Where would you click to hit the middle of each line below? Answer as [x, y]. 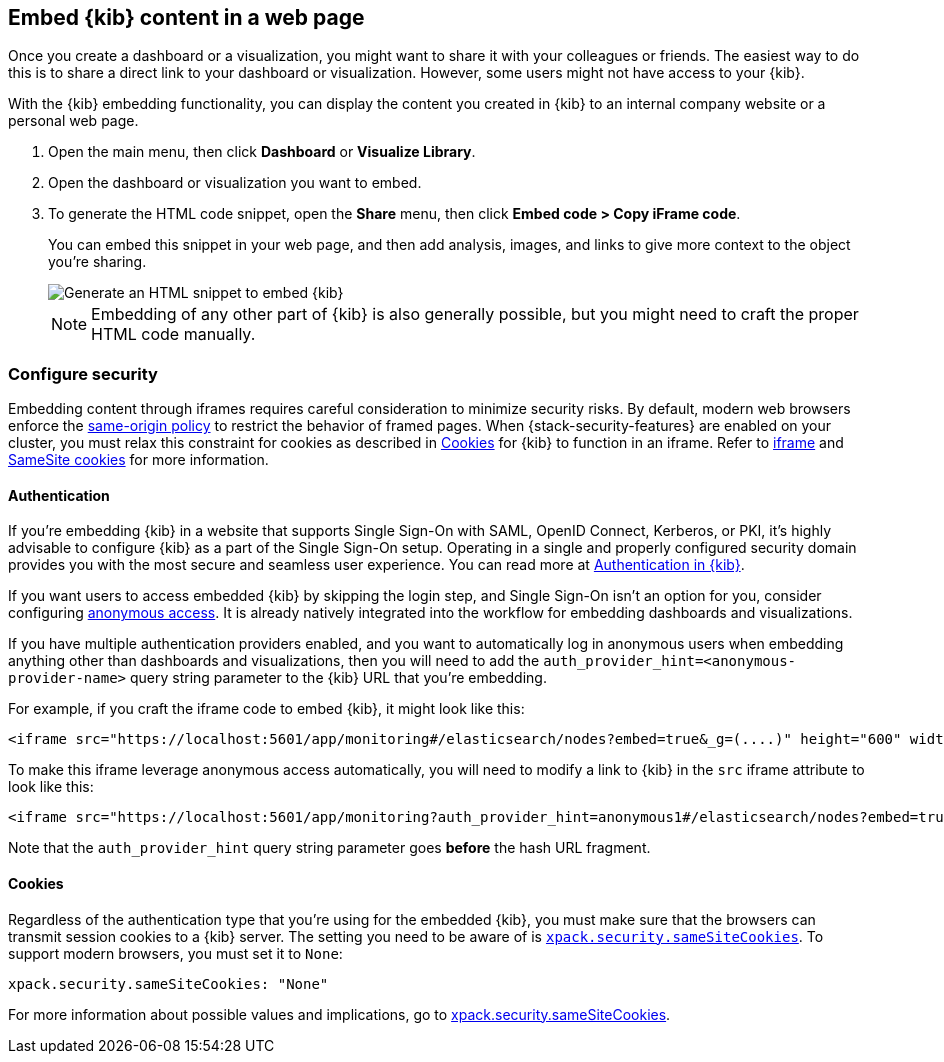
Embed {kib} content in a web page [186, 17]
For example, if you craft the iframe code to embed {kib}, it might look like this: [266, 709]
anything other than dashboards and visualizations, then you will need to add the [274, 661]
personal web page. [73, 121]
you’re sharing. [97, 262]
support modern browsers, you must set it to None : [175, 953]
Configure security [83, 373]
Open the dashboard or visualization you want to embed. [235, 183]
